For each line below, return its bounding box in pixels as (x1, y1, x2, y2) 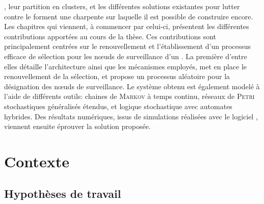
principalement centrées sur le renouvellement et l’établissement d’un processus (4, 41, 251, 52)
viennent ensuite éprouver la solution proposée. (4, 121, 151, 132)
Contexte (4, 150, 69, 171)
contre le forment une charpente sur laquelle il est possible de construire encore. (4, 11, 253, 21)
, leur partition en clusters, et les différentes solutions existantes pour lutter (4, 1, 240, 11)
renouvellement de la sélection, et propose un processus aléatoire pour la (4, 71, 230, 82)
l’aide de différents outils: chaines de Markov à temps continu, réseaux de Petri (4, 91, 255, 101)
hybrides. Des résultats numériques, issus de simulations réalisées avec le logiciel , (4, 111, 258, 121)
